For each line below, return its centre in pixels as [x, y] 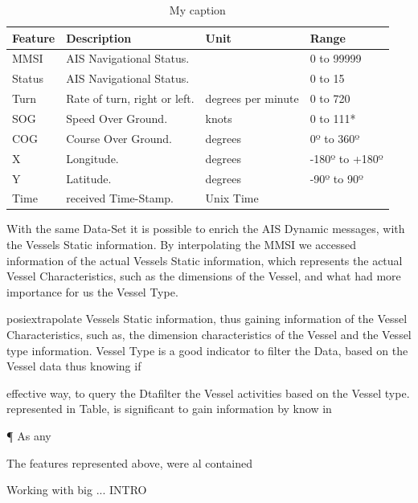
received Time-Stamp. [120, 198]
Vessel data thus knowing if [74, 366]
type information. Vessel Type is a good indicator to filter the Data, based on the [207, 350]
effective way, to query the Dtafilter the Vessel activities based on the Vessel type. [208, 393]
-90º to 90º [336, 178]
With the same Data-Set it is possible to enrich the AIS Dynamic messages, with [206, 229]
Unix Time [232, 198]
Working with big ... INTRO [77, 490]
